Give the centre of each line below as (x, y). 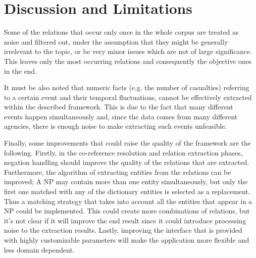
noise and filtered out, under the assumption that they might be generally (116, 41)
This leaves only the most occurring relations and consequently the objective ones (128, 61)
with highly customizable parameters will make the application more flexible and (127, 240)
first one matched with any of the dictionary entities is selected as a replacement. (127, 191)
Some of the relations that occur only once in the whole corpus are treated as (121, 32)
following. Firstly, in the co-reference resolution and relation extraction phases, (123, 152)
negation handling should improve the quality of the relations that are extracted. (127, 162)
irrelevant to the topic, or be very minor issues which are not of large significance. (128, 51)
